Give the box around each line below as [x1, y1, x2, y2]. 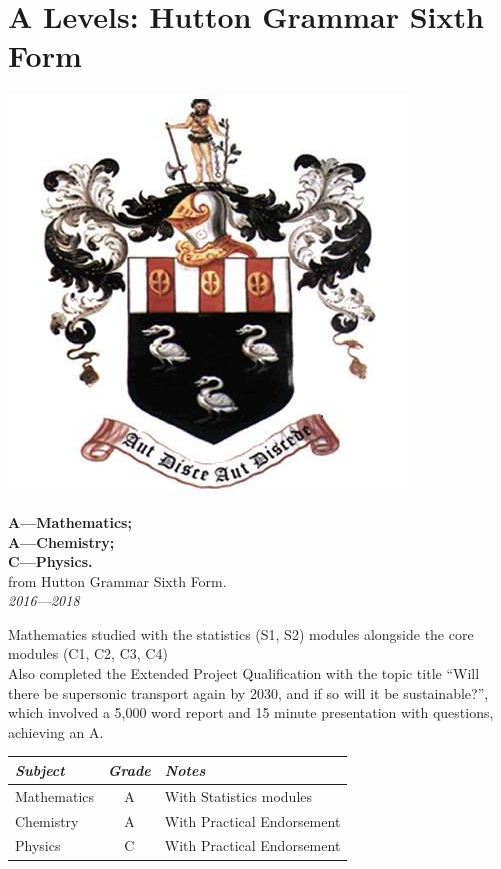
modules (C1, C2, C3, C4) [8, 643, 168, 664]
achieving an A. [8, 721, 104, 742]
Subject [15, 759, 65, 780]
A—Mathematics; [8, 511, 132, 532]
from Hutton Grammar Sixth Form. [8, 570, 227, 591]
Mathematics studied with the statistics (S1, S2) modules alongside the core [8, 623, 474, 644]
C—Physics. [8, 551, 93, 572]
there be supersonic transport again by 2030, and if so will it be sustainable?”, [8, 682, 489, 703]
